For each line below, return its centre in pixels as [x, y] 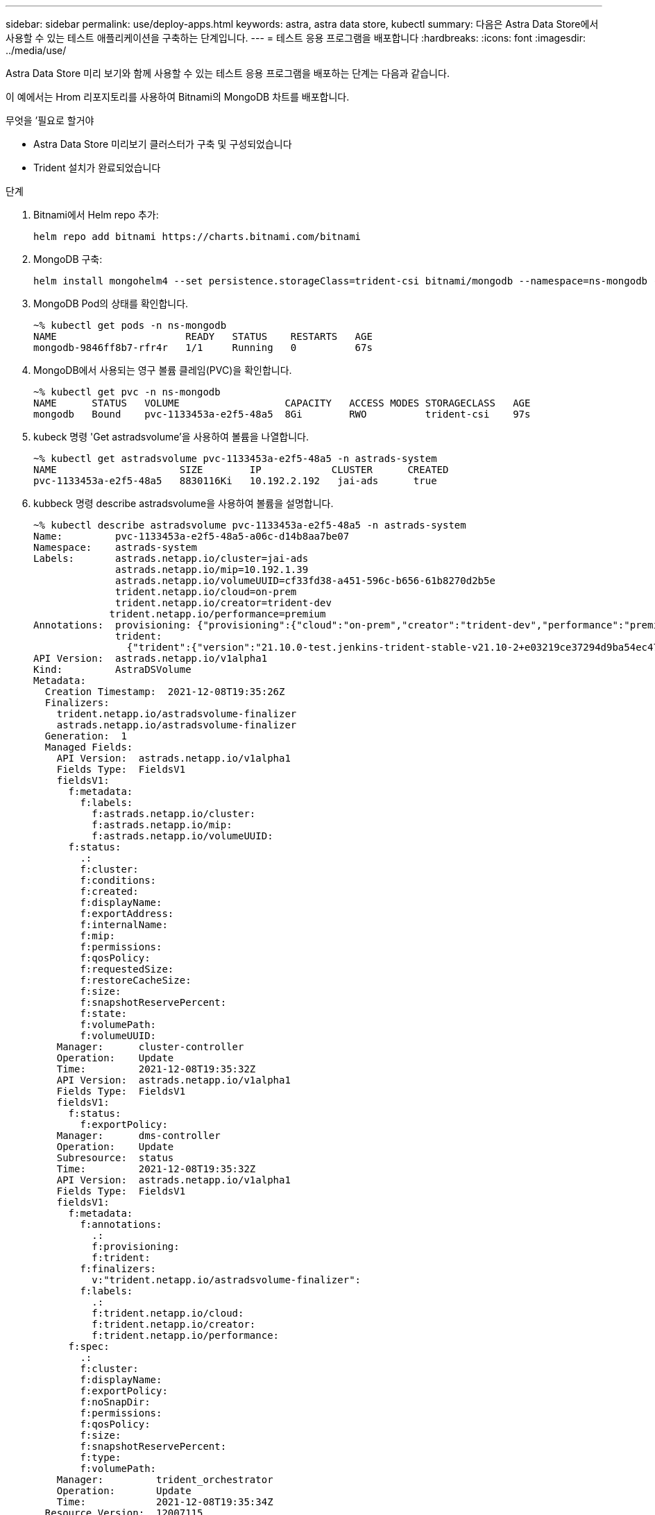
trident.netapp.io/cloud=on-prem [206, 592]
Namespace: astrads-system [116, 547]
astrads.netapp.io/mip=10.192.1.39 [212, 570]
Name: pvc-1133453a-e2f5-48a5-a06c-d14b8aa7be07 [192, 536]
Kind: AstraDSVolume [112, 669]
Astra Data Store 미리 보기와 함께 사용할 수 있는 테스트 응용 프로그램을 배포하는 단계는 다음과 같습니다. [228, 73]
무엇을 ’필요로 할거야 [50, 120]
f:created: [109, 891]
